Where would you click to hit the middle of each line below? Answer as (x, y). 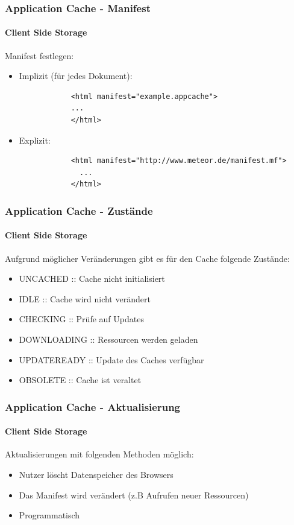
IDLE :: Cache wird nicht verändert (85, 298)
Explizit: (35, 140)
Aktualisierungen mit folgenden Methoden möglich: (99, 454)
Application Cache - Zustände (79, 210)
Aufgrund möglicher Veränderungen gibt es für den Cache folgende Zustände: (147, 258)
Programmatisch (49, 515)
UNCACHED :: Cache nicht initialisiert (92, 278)
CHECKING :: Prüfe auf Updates (81, 319)
